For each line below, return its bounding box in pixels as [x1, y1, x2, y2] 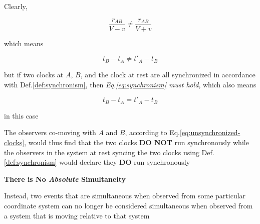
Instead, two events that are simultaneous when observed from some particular [4, 190, 246, 201]
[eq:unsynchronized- [180, 127, 240, 138]
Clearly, [4, 1, 28, 11]
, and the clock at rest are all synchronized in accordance [80, 69, 255, 80]
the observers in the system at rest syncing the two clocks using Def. [4, 147, 214, 157]
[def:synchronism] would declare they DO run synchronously [4, 157, 190, 167]
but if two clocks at [4, 69, 64, 80]
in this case [4, 110, 39, 121]
